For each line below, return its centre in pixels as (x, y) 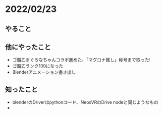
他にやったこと (28, 47)
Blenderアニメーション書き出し (44, 72)
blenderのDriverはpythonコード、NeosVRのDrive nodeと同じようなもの (85, 102)
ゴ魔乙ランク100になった (38, 66)
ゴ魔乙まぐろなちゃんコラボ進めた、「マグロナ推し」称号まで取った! (81, 60)
